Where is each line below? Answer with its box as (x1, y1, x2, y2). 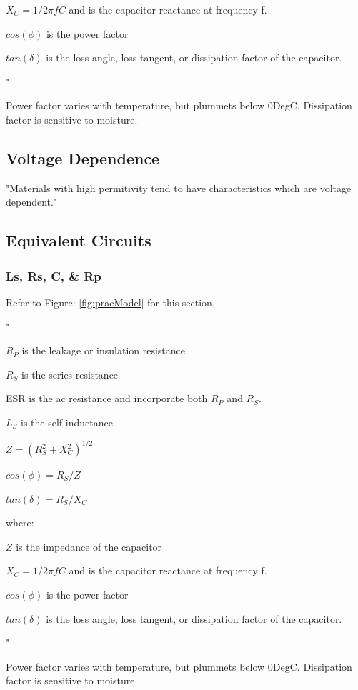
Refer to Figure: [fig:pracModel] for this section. (6, 294, 215, 309)
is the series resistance (21, 366, 119, 381)
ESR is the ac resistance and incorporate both (6, 391, 208, 406)
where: (6, 515, 34, 530)
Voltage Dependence (6, 146, 160, 169)
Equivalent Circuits (6, 229, 151, 251)
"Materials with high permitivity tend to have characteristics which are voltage (6, 180, 352, 195)
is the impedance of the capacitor (16, 539, 162, 554)
